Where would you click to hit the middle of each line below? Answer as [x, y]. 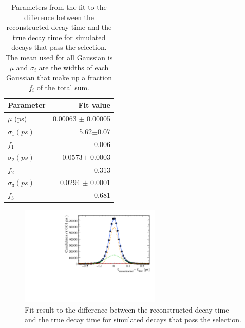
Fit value [94, 105]
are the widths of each [74, 67]
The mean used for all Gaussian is [59, 57]
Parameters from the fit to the [59, 7]
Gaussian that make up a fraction [59, 77]
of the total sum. [63, 87]
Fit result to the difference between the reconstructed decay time [127, 309]
